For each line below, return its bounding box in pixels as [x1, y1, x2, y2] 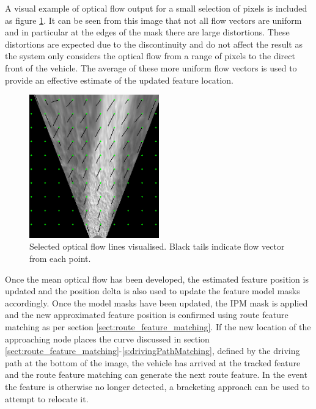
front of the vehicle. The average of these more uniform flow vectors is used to [5, 61, 297, 74]
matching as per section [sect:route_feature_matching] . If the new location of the [5, 320, 311, 333]
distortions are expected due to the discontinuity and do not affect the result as [5, 37, 303, 50]
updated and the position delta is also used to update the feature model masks [5, 284, 300, 297]
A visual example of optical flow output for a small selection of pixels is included [5, 2, 307, 14]
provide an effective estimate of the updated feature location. [5, 73, 233, 86]
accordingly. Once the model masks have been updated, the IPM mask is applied [5, 296, 308, 309]
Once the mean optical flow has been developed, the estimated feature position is [5, 272, 309, 285]
